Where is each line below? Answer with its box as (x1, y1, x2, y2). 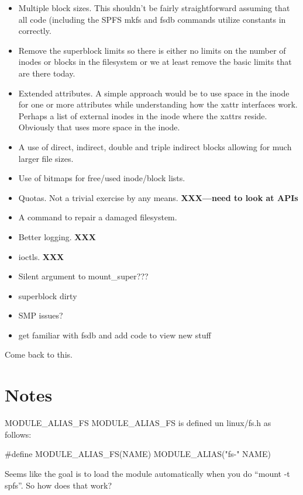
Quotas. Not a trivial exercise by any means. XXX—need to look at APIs (18, 191, 298, 203)
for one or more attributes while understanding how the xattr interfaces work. (18, 98, 298, 110)
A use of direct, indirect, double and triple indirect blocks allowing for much (18, 140, 292, 153)
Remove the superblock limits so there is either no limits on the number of (18, 44, 286, 56)
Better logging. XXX (18, 230, 96, 243)
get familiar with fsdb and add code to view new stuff (18, 328, 211, 341)
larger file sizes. (18, 152, 74, 164)
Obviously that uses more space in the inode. (18, 121, 180, 133)
